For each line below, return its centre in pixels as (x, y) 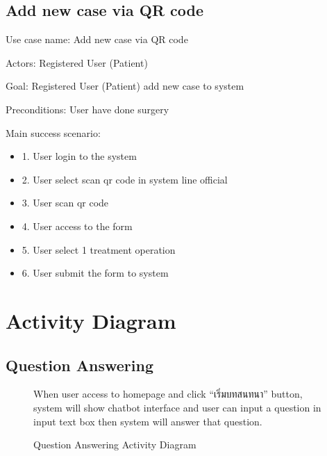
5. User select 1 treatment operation (99, 249)
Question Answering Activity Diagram (115, 445)
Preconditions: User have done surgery (87, 109)
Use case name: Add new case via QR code (97, 39)
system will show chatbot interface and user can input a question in (177, 407)
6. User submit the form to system (95, 273)
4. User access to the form (77, 226)
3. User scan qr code (65, 203)
